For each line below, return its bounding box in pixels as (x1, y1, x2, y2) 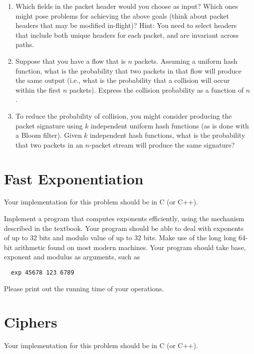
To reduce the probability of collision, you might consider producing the (15, 110, 232, 121)
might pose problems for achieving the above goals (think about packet (15, 10, 229, 21)
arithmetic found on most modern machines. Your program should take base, (14, 242, 246, 252)
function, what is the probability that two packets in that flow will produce (15, 65, 242, 76)
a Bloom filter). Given (15, 130, 82, 140)
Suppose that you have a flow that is (15, 55, 126, 66)
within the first (15, 84, 61, 95)
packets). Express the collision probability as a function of (69, 84, 244, 95)
